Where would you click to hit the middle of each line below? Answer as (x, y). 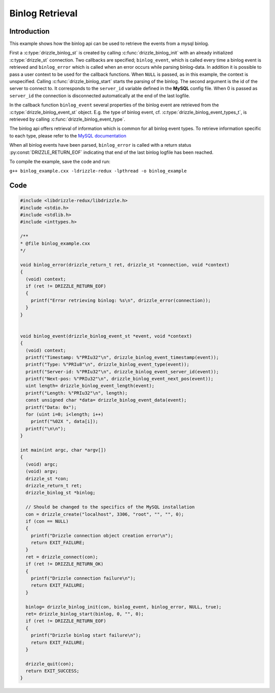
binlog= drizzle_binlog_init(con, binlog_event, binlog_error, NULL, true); (123, 607)
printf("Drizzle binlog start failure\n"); (86, 635)
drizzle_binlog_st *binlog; (61, 493)
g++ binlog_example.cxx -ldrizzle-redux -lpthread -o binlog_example (98, 171)
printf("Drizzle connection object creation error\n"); (102, 535)
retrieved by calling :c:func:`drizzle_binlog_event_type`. (67, 119)
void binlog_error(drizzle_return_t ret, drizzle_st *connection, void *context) (125, 265)
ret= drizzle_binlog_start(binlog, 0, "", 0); (85, 614)
